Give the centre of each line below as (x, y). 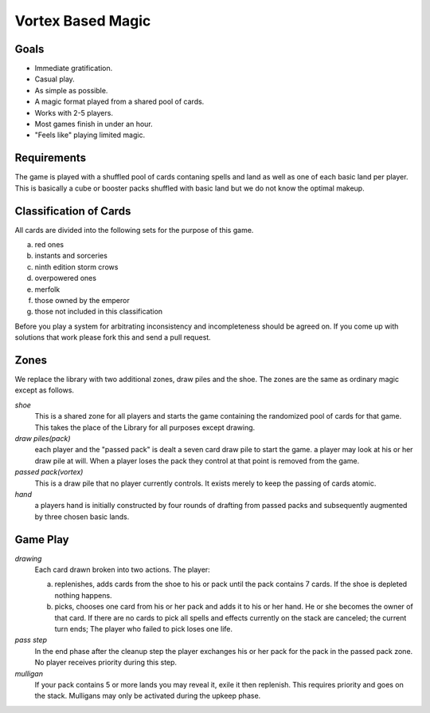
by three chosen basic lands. (82, 516)
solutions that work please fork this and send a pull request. (113, 337)
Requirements (51, 158)
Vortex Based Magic (83, 21)
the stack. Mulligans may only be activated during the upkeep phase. (148, 696)
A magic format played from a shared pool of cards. (119, 102)
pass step (31, 640)
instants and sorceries (71, 256)
